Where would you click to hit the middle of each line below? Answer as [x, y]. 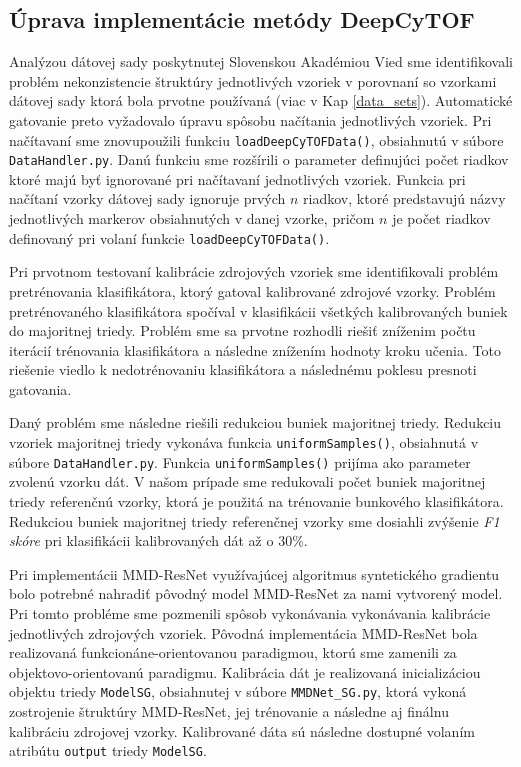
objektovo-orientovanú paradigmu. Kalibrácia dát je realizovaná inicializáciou [245, 671]
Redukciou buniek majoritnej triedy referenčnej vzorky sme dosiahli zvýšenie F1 [254, 520]
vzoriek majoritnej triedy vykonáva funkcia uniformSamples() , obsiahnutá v [244, 442]
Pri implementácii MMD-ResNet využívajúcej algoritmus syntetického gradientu [254, 573]
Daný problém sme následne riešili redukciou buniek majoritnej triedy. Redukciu [255, 422]
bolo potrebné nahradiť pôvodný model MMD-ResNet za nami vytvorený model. [256, 593]
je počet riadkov [441, 218]
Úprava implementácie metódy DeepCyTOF [242, 19]
